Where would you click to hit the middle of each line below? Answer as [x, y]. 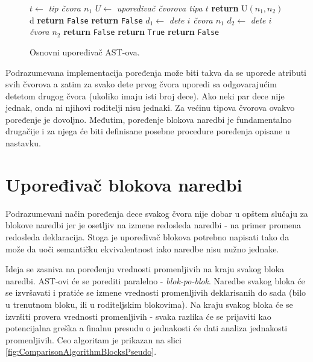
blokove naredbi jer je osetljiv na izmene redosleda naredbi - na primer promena [153, 225]
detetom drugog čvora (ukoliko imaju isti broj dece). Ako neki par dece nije [145, 95]
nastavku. [23, 143]
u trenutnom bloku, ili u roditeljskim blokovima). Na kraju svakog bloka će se [149, 304]
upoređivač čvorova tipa [160, 8]
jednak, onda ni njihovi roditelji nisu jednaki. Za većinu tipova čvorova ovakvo [150, 108]
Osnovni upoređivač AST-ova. [85, 51]
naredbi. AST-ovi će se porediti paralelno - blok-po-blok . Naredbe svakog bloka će [155, 280]
